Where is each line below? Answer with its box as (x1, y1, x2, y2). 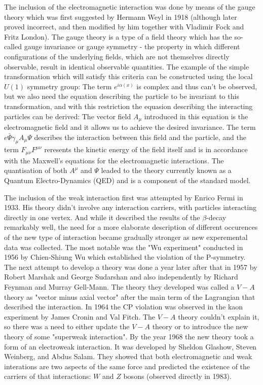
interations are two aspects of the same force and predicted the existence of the (4, 361, 250, 371)
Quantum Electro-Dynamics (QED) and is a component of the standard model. (4, 175, 251, 186)
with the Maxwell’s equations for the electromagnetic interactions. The (4, 155, 224, 165)
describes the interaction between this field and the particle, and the (34, 131, 246, 142)
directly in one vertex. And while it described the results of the (4, 212, 200, 222)
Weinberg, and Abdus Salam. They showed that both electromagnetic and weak (4, 351, 252, 362)
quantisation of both (4, 165, 67, 176)
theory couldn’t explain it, (178, 311, 259, 322)
